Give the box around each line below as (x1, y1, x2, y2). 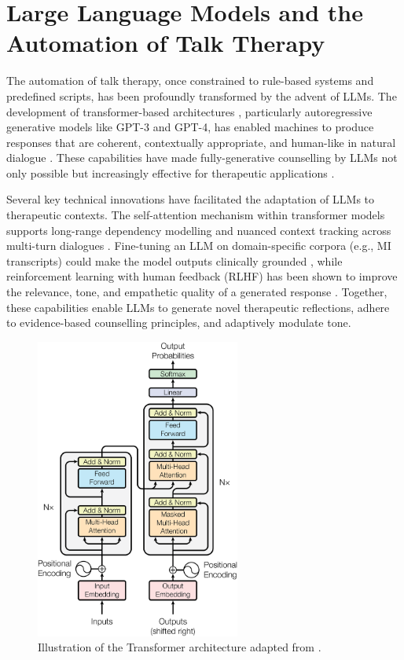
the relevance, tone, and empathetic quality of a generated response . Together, (6, 284, 387, 300)
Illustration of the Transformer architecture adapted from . (38, 639, 321, 655)
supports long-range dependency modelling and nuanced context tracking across (6, 222, 391, 238)
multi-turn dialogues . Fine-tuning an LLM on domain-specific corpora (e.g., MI (6, 237, 391, 254)
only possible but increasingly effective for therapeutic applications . (6, 164, 335, 181)
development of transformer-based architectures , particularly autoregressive (6, 103, 373, 119)
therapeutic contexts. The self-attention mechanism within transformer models (6, 207, 385, 223)
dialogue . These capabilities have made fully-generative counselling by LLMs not (6, 149, 398, 166)
